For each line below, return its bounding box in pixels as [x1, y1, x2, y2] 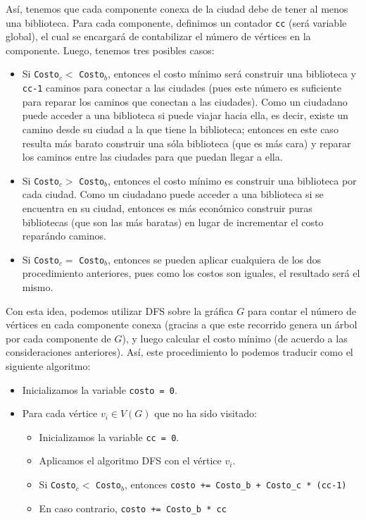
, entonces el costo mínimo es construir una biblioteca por [108, 173, 357, 187]
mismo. [22, 280, 53, 294]
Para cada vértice [22, 406, 98, 421]
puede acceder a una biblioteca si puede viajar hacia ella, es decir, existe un [22, 108, 348, 123]
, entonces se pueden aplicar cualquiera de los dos [108, 252, 321, 266]
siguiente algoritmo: [6, 358, 91, 373]
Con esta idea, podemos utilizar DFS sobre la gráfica [6, 303, 234, 318]
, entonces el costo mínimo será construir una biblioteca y [108, 66, 356, 81]
